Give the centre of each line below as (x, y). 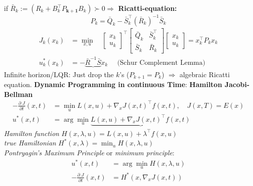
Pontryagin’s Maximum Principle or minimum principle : (89, 153)
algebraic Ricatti (205, 74)
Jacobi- (237, 84)
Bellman (18, 94)
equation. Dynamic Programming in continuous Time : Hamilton (113, 84)
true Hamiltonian (30, 143)
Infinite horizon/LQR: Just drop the (59, 74)
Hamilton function (32, 133)
